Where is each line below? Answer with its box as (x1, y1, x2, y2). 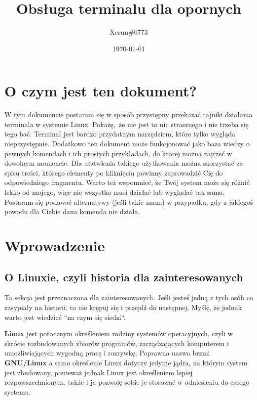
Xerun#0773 (110, 27, 148, 37)
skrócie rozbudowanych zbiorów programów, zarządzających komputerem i (4, 338, 229, 348)
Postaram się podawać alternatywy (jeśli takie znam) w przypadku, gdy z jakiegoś (4, 196, 253, 207)
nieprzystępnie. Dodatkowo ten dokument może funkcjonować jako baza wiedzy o (4, 138, 250, 149)
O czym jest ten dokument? (4, 81, 197, 101)
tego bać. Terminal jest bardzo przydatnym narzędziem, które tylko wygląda (4, 129, 236, 139)
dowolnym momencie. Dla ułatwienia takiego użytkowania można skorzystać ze (4, 158, 243, 168)
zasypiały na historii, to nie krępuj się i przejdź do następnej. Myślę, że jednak (4, 302, 242, 312)
